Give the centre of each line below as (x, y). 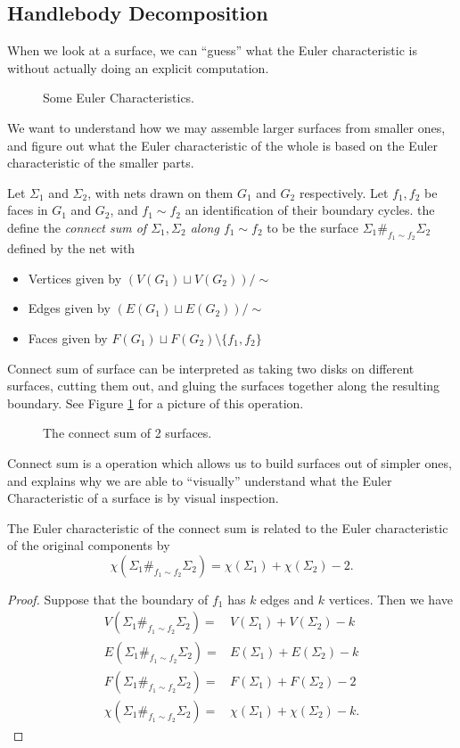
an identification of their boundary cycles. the (310, 210)
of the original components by (89, 545)
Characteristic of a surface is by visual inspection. (143, 498)
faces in (28, 210)
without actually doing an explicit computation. (138, 67)
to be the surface (313, 227)
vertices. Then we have (390, 599)
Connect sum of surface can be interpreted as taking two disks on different (211, 368)
